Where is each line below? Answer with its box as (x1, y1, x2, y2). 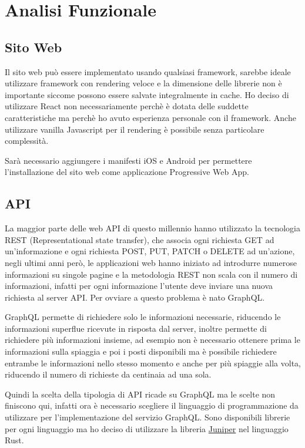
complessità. (5, 134, 49, 147)
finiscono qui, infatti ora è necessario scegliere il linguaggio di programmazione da (5, 399, 299, 412)
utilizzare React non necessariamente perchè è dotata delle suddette (5, 100, 249, 112)
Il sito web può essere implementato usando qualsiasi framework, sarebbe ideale (5, 65, 291, 78)
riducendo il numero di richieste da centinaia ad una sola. (5, 368, 212, 380)
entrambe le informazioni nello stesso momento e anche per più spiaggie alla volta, (5, 356, 301, 369)
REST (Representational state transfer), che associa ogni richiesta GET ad (5, 233, 274, 245)
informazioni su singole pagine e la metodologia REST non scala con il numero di (5, 268, 298, 280)
